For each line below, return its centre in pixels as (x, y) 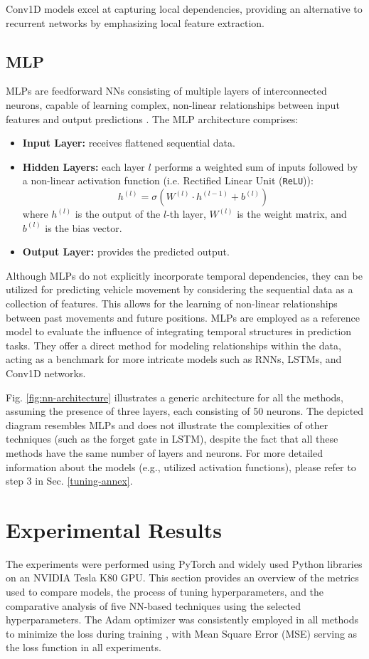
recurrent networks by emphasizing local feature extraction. (135, 22)
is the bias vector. (84, 227)
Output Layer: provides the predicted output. (126, 252)
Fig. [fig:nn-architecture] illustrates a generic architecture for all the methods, (175, 397)
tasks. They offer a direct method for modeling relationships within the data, (173, 345)
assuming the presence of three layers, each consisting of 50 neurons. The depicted (185, 411)
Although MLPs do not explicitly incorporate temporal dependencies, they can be (184, 275)
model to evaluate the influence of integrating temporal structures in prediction (179, 331)
